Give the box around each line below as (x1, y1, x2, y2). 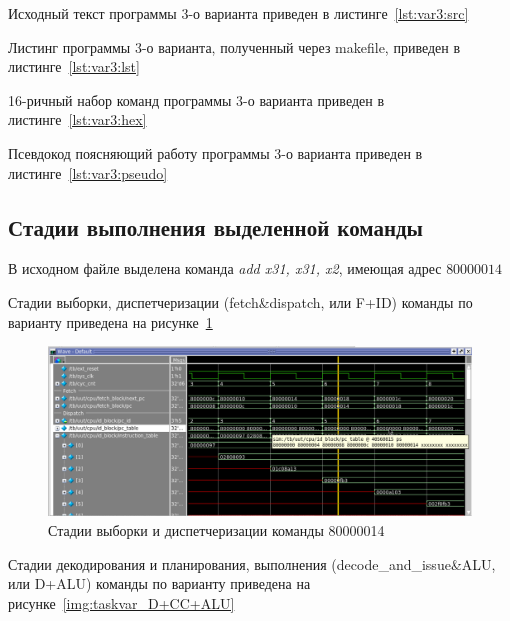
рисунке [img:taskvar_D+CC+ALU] (8, 592, 235, 613)
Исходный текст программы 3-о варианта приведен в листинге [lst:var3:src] (8, 3, 469, 23)
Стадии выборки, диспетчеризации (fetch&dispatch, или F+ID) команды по (8, 291, 473, 312)
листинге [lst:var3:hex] (8, 109, 147, 130)
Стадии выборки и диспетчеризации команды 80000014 (48, 519, 385, 540)
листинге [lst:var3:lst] (8, 56, 140, 77)
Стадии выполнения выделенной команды (8, 211, 424, 242)
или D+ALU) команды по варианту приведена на (8, 573, 311, 594)
